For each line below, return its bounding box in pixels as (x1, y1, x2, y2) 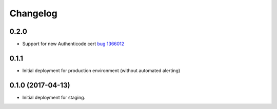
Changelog (9, 8, 57, 19)
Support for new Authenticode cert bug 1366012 (22, 41, 125, 47)
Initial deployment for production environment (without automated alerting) (22, 67, 181, 74)
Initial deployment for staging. (22, 94, 86, 100)
